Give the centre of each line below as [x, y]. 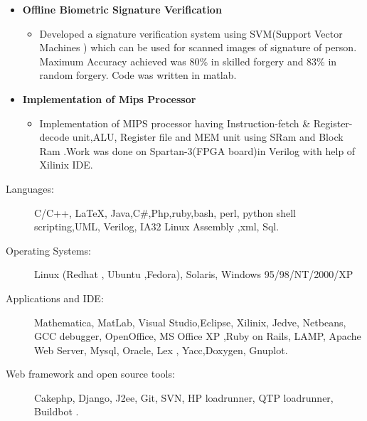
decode [54, 137]
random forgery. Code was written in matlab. [138, 75]
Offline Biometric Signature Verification [122, 9]
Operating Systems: [48, 250]
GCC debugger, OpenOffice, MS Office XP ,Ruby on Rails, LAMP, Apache [198, 336]
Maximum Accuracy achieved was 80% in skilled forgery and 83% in [188, 61]
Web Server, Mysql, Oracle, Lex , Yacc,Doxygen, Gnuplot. [161, 350]
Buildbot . [57, 411]
